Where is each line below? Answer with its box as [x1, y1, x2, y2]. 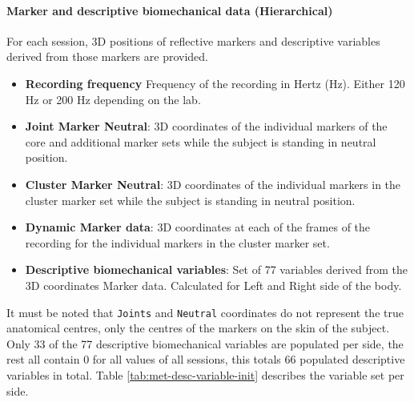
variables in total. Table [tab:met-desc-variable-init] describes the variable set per [6, 366, 404, 383]
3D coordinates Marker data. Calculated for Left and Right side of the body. [25, 276, 402, 293]
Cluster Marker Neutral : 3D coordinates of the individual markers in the [25, 175, 401, 192]
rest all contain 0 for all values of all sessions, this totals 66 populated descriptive [6, 351, 405, 368]
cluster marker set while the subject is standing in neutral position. [25, 191, 356, 208]
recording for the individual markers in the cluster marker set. [25, 234, 330, 251]
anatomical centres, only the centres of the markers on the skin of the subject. [6, 320, 390, 336]
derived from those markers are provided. [6, 48, 208, 65]
